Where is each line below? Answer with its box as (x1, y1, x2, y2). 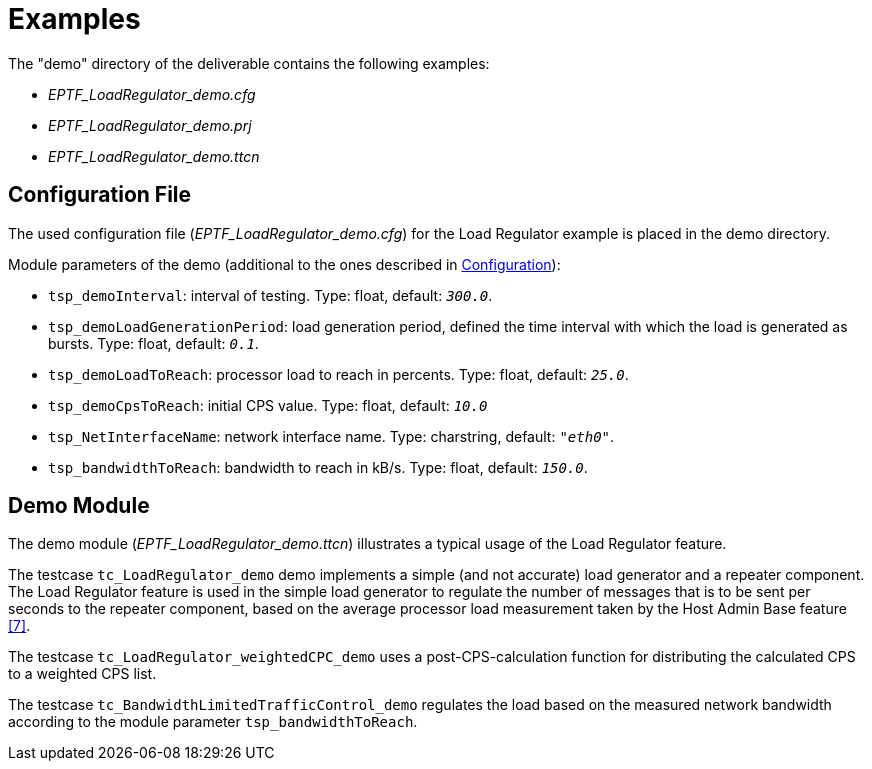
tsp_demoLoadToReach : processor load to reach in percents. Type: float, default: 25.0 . (48, 365, 629, 383)
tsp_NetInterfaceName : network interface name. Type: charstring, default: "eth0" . (48, 427, 615, 445)
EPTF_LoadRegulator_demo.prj (48, 116, 252, 134)
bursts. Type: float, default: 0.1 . (48, 334, 259, 352)
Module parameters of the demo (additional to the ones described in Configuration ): (8, 255, 561, 273)
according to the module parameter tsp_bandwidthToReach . (8, 713, 418, 731)
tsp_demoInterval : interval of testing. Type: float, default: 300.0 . (48, 286, 493, 304)
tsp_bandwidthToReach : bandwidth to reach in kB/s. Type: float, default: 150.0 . (48, 458, 588, 476)
